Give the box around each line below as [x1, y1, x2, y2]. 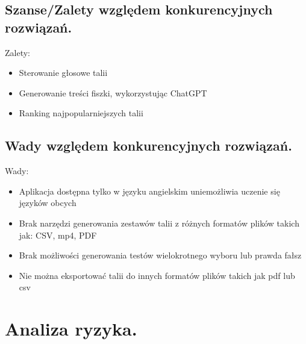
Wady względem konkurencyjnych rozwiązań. [5, 136, 292, 155]
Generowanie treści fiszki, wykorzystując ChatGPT [19, 86, 207, 99]
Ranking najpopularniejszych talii [19, 107, 143, 119]
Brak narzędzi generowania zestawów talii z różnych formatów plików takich [19, 216, 299, 229]
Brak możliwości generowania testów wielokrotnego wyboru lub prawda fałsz [19, 249, 302, 261]
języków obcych [19, 196, 76, 209]
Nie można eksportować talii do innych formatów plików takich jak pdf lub [19, 269, 295, 281]
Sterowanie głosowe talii [19, 66, 108, 79]
